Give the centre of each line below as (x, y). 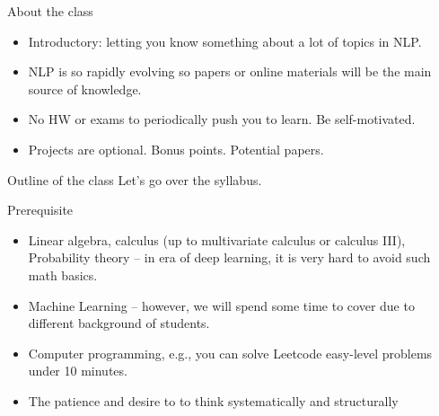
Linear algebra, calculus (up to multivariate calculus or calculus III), (217, 239)
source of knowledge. (85, 89)
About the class (50, 11)
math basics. (63, 274)
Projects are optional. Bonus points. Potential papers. (176, 149)
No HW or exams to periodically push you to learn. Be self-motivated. (222, 119)
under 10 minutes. (78, 371)
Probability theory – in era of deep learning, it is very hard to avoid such (229, 257)
